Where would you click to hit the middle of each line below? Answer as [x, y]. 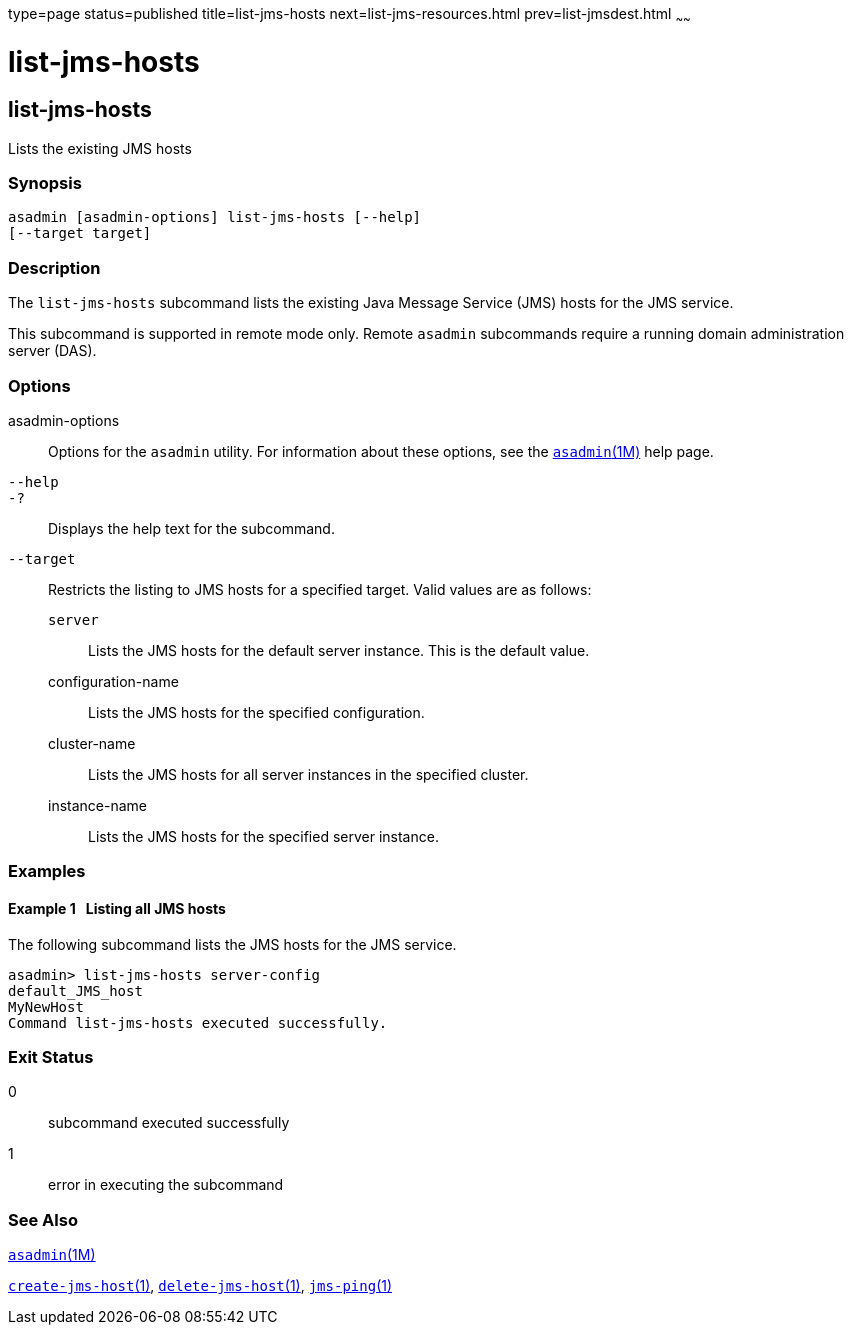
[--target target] [80, 233]
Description [54, 267]
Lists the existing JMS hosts [100, 148]
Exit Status [51, 1056]
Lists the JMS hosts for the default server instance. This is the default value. [339, 650]
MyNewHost [46, 1006]
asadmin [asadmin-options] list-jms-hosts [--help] [215, 217]
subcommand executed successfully [169, 1123]
